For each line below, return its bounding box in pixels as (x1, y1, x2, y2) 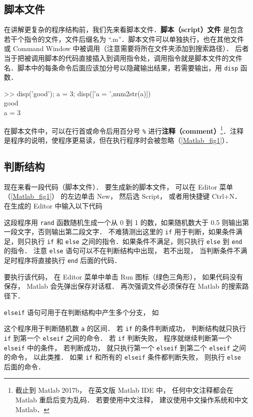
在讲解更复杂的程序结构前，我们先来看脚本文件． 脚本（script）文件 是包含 (4, 24, 244, 35)
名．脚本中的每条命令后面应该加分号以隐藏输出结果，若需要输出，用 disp (4, 62, 238, 72)
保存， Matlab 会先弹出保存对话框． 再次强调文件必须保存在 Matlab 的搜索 (4, 281, 242, 291)
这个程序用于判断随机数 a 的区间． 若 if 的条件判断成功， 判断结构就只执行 (4, 323, 246, 333)
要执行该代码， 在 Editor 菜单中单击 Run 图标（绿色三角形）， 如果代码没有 (4, 271, 243, 281)
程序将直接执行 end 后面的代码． (17, 255, 121, 265)
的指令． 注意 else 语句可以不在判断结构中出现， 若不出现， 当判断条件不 (4, 245, 240, 256)
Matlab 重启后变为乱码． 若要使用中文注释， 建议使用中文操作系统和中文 (15, 395, 248, 405)
